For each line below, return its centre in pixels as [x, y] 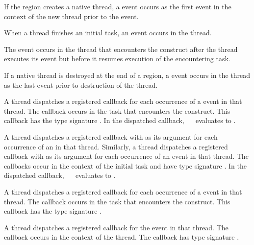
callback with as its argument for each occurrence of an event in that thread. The [126, 156]
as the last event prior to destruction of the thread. [81, 85]
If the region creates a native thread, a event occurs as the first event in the [118, 6]
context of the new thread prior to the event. [71, 16]
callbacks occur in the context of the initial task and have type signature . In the [125, 165]
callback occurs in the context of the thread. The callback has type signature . [122, 237]
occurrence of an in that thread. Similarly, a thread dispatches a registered [116, 146]
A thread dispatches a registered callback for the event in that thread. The [116, 227]
